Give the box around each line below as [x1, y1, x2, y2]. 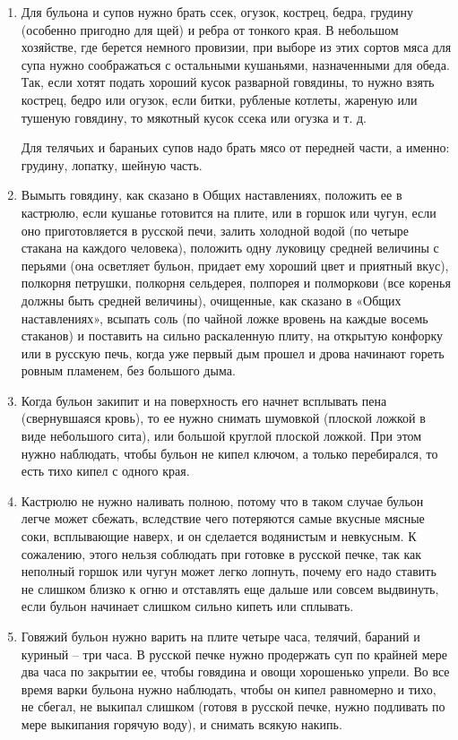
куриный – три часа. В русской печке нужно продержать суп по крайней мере [21, 644, 447, 663]
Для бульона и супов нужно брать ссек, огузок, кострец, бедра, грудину [21, 3, 413, 21]
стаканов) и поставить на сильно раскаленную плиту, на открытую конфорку [21, 326, 444, 345]
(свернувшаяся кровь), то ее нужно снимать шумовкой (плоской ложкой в [21, 409, 426, 427]
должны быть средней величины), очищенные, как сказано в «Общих [21, 290, 402, 309]
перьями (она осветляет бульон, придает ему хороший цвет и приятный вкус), [21, 255, 449, 274]
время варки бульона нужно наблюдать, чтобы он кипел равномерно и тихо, [21, 679, 436, 698]
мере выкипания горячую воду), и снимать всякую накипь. [21, 714, 342, 733]
